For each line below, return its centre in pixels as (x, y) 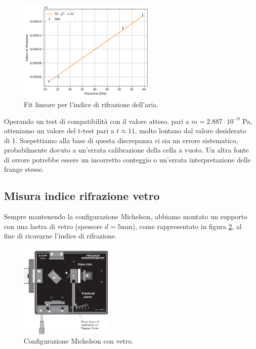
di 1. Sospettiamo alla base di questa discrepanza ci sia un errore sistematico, (121, 140)
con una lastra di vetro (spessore (53, 226)
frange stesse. (24, 169)
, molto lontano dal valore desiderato (191, 131)
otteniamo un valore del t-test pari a (59, 131)
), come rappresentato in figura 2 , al (187, 226)
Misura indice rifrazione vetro (82, 196)
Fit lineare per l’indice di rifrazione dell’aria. (91, 104)
